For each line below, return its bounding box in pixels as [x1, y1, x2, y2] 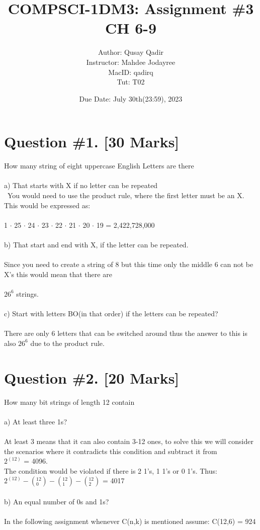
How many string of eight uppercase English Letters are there [4, 160, 194, 171]
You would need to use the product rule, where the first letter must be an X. [7, 190, 244, 200]
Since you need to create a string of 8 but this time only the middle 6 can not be [4, 259, 253, 270]
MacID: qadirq [108, 66, 153, 77]
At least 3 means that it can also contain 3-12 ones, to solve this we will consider [4, 436, 253, 446]
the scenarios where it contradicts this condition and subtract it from [4, 446, 217, 456]
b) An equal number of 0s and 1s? [4, 496, 109, 506]
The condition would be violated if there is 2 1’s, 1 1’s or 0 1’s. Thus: [4, 465, 217, 476]
